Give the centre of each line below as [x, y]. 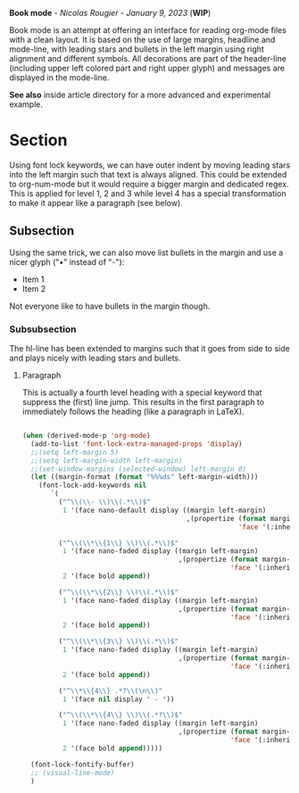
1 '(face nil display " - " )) [118, 699]
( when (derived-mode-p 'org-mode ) [86, 436]
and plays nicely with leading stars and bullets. [95, 358]
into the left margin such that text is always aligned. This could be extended [148, 174]
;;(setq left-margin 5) [75, 452]
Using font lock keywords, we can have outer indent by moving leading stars [150, 165]
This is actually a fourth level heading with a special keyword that [142, 392]
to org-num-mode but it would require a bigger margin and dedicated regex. [149, 184]
